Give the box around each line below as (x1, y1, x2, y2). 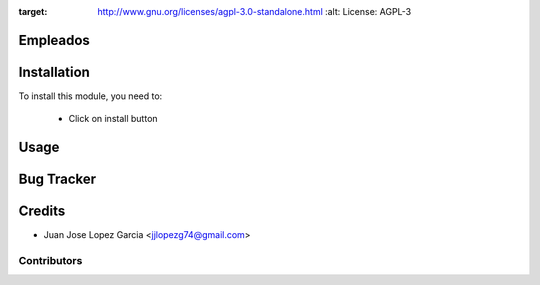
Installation (18, 63, 90, 80)
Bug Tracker (18, 171, 97, 188)
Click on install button (68, 113, 159, 125)
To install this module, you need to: (18, 90, 163, 102)
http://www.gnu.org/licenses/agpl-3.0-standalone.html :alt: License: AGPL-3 (97, 6, 412, 17)
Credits (18, 203, 66, 220)
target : (18, 6, 48, 17)
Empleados (18, 31, 90, 49)
